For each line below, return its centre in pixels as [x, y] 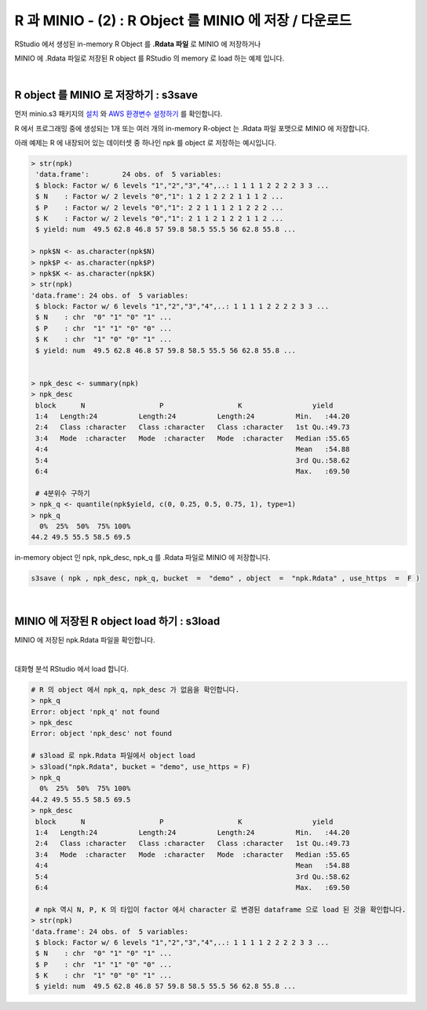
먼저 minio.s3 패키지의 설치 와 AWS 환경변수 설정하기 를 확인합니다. [119, 114]
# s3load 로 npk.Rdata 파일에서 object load [113, 756]
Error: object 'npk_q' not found [95, 712]
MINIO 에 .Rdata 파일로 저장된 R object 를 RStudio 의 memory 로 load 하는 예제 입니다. [150, 58]
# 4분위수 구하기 [63, 493]
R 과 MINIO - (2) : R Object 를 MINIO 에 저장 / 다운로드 [183, 20]
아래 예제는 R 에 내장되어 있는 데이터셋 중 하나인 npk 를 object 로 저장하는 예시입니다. [146, 143]
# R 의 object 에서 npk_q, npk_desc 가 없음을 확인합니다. [135, 690]
